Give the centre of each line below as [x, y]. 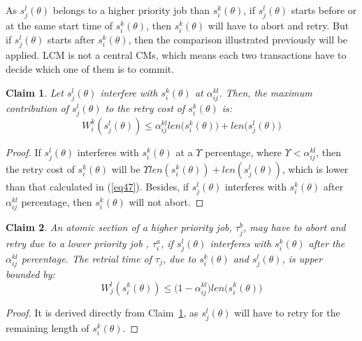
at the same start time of [59, 26]
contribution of [37, 107]
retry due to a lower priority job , [77, 243]
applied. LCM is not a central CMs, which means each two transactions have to [176, 55]
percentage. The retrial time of [87, 258]
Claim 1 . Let [35, 92]
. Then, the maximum [266, 92]
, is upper [302, 258]
